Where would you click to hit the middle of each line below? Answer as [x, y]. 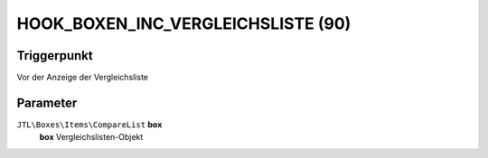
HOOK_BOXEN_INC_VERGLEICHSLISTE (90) [184, 23]
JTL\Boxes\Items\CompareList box [89, 124]
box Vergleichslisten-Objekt [91, 137]
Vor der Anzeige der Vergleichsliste [83, 78]
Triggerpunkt [55, 56]
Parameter [47, 102]
